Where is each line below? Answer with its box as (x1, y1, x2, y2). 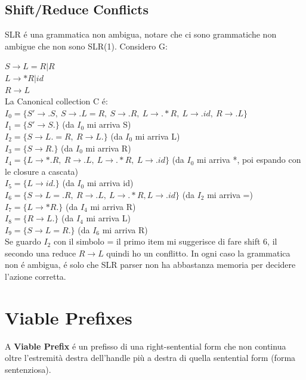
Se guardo (5, 235, 41, 248)
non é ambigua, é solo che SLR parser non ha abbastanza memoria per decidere (5, 258, 296, 271)
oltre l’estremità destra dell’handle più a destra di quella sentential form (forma (5, 351, 296, 364)
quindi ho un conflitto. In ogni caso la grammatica (106, 246, 290, 259)
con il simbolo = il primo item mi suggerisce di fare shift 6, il (53, 235, 277, 248)
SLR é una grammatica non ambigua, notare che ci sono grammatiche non (5, 28, 277, 41)
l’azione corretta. (5, 270, 66, 283)
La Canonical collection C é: (5, 95, 108, 107)
